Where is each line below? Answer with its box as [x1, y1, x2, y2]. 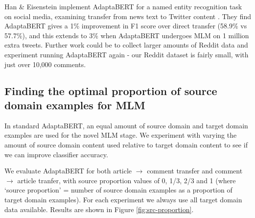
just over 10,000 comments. [4, 59, 86, 69]
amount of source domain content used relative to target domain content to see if [4, 139, 248, 149]
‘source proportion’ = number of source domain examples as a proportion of [4, 185, 232, 195]
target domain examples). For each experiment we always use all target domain [4, 194, 242, 204]
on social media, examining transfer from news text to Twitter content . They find [4, 11, 251, 21]
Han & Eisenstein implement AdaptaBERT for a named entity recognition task [4, 1, 242, 11]
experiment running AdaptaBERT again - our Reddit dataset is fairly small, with [4, 49, 249, 59]
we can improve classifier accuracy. [4, 149, 108, 159]
